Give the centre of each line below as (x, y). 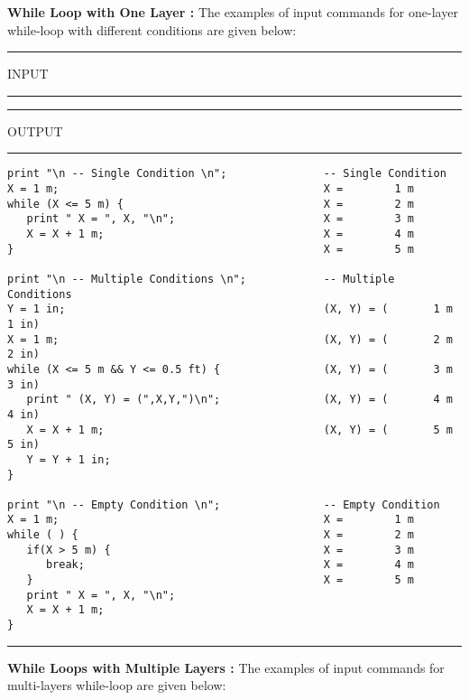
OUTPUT (35, 131)
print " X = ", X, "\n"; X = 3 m (221, 219)
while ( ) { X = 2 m (211, 535)
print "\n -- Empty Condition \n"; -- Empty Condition (224, 504)
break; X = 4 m (230, 565)
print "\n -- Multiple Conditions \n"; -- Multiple (201, 279)
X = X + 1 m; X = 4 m (221, 234)
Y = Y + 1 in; (69, 459)
